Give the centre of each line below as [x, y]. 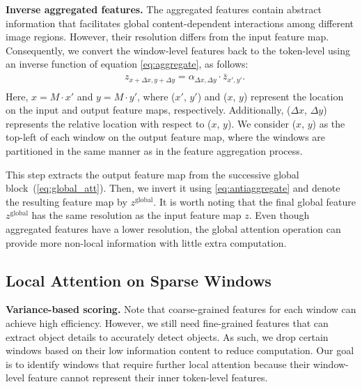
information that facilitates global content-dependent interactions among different [180, 23]
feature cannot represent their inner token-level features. [148, 377]
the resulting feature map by [66, 201]
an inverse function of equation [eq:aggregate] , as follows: [127, 64]
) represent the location [293, 96]
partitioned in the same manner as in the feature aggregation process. [154, 151]
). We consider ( [262, 123]
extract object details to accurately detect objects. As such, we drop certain [167, 336]
